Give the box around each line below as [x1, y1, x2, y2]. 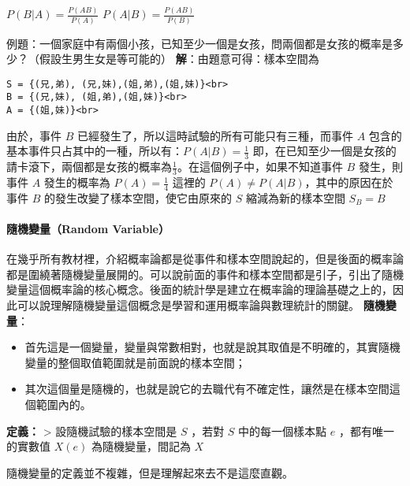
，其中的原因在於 [304, 174, 393, 191]
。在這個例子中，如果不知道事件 [177, 158, 343, 175]
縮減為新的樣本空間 [245, 189, 345, 206]
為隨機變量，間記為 [91, 438, 191, 454]
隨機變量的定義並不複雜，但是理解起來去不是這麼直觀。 [6, 464, 293, 480]
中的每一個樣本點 [238, 422, 327, 439]
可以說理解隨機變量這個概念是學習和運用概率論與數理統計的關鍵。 [17, 297, 360, 313]
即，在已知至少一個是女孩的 [252, 143, 397, 159]
